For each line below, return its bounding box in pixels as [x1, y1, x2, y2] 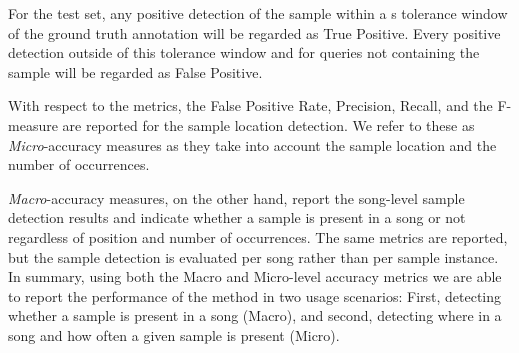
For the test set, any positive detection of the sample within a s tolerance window [8, 3, 508, 23]
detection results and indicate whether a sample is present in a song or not [8, 207, 466, 228]
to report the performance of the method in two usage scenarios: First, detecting [8, 285, 502, 306]
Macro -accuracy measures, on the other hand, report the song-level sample [8, 187, 465, 208]
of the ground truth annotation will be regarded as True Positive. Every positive [8, 22, 501, 43]
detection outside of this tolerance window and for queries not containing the [8, 42, 480, 63]
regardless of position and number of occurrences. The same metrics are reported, [8, 226, 508, 247]
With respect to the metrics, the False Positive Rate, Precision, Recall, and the [8, 95, 493, 116]
